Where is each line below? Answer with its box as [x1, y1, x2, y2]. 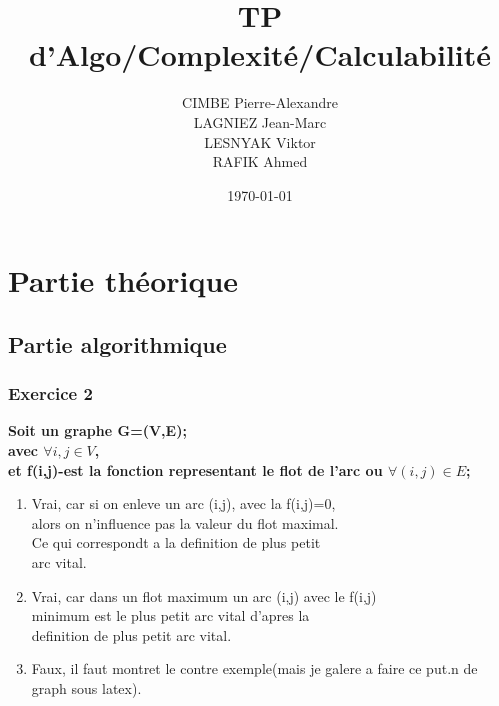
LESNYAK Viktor [204, 131, 316, 152]
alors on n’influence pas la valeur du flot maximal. [31, 512, 339, 533]
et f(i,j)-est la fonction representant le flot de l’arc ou [8, 459, 383, 480]
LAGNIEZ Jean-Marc [193, 111, 327, 132]
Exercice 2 [8, 381, 93, 406]
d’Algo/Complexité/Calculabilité [28, 34, 492, 75]
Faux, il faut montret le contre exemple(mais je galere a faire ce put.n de [31, 658, 478, 679]
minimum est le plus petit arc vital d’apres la [31, 605, 310, 626]
